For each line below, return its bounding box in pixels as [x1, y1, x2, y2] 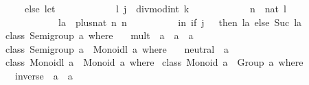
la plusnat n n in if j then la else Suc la [58, 14, 302, 29]
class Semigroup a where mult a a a [5, 28, 194, 42]
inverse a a [14, 68, 73, 82]
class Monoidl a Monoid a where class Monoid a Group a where [5, 55, 304, 69]
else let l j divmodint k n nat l [24, 1, 286, 15]
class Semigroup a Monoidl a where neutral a [5, 41, 229, 56]
